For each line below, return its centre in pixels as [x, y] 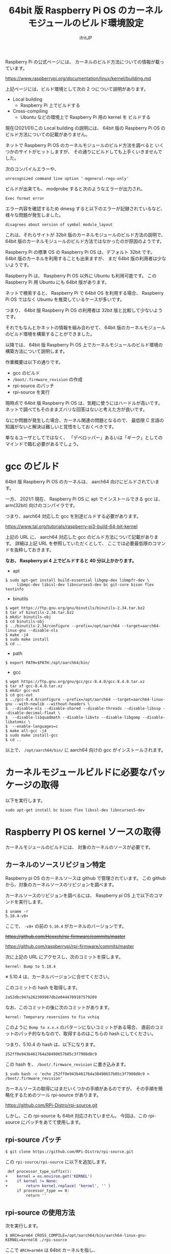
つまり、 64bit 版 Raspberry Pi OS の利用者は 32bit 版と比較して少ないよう [84, 310]
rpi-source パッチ [34, 1140]
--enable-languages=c [35, 726]
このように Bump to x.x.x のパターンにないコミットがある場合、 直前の [80, 1027]
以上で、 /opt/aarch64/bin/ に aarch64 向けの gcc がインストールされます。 [86, 750]
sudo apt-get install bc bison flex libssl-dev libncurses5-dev [75, 810]
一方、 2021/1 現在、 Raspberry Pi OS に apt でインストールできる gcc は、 [84, 499]
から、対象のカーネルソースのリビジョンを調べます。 [61, 884]
